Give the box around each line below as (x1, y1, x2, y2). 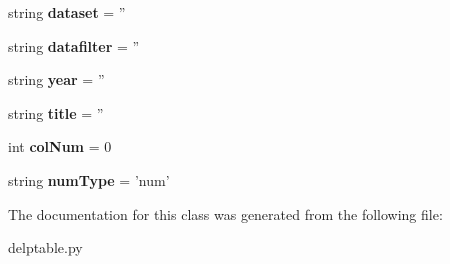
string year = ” (8, 69, 105, 90)
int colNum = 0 (8, 136, 112, 157)
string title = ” (8, 102, 104, 123)
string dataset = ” (8, 2, 126, 22)
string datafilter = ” (8, 35, 140, 56)
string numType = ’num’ (8, 169, 170, 190)
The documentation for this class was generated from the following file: (8, 203, 443, 224)
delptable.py (8, 237, 83, 258)
